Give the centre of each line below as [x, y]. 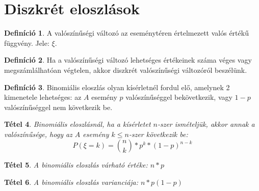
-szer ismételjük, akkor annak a [206, 124]
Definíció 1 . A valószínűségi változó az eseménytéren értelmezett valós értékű [126, 33]
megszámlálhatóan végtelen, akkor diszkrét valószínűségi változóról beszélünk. [126, 70]
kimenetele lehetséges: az [43, 97]
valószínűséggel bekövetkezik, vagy [179, 97]
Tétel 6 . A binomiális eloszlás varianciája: [71, 182]
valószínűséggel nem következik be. [58, 107]
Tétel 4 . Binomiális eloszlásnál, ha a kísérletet [77, 124]
